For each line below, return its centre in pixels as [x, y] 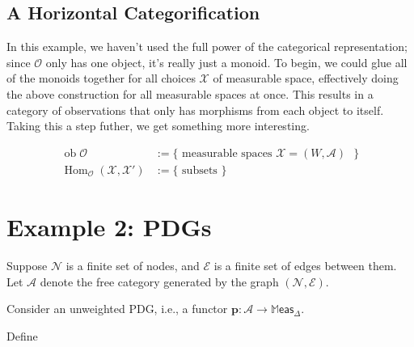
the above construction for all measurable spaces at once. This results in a [190, 93]
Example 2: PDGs [109, 227]
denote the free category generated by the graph [159, 281]
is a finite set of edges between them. [305, 265]
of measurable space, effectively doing [306, 78]
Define [22, 335]
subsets [200, 170]
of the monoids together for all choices [101, 78]
